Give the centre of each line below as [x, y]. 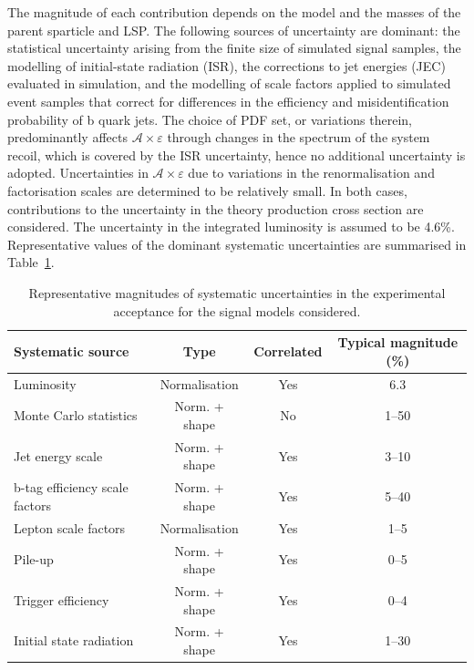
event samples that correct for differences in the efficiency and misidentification [228, 101]
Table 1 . [31, 262]
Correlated [288, 350]
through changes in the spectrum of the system [299, 137]
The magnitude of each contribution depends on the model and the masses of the [234, 12]
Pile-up [34, 559]
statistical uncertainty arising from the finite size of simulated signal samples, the [234, 48]
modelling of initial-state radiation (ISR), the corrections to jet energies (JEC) [227, 65]
